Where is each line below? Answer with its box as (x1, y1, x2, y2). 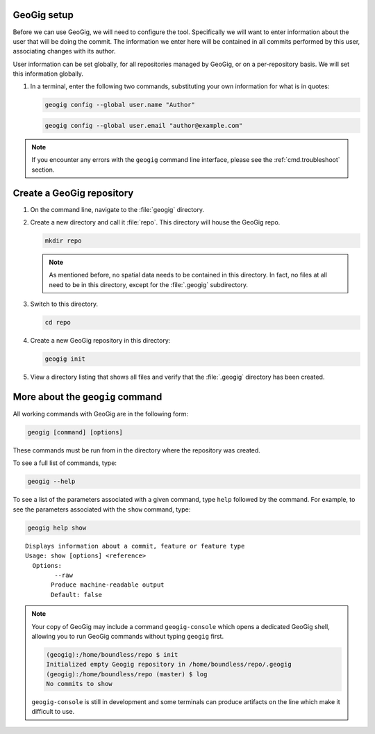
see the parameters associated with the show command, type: (12, 505, 191, 514)
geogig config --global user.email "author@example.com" (44, 122, 243, 130)
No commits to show (46, 680, 112, 688)
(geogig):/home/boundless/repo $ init (46, 651, 178, 658)
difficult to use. (31, 708, 75, 716)
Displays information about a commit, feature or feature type (25, 542, 245, 550)
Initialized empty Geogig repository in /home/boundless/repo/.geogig (46, 660, 292, 669)
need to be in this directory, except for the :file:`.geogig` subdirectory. (49, 280, 249, 288)
